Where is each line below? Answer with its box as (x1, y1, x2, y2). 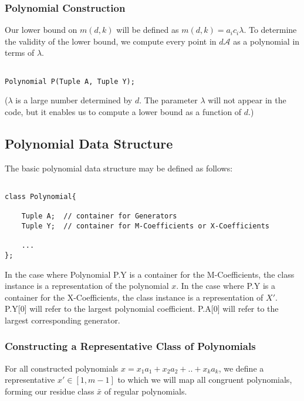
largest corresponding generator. (5, 314, 120, 326)
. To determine (244, 23, 297, 36)
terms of (5, 46, 35, 59)
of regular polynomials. (104, 385, 187, 397)
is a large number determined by (15, 94, 133, 106)
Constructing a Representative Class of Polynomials (5, 339, 256, 353)
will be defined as (116, 23, 179, 36)
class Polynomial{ (5, 192, 76, 201)
